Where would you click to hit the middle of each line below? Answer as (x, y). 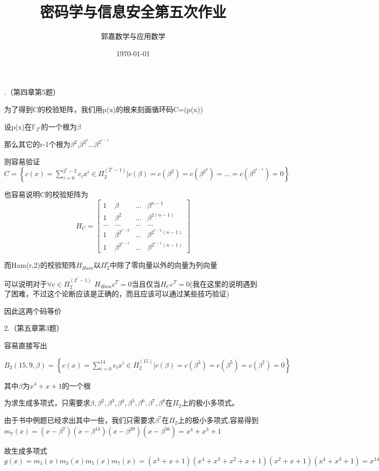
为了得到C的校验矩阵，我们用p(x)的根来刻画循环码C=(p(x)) (104, 109)
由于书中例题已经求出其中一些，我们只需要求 (79, 420)
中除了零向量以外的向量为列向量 (164, 265)
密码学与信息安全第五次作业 (133, 12)
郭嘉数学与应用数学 (133, 36)
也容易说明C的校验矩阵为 (46, 194)
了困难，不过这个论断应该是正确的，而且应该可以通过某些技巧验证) (117, 294)
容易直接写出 (26, 345)
